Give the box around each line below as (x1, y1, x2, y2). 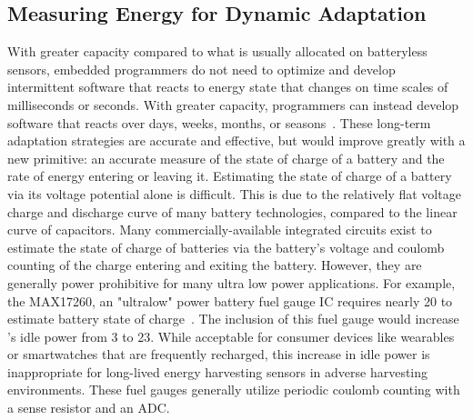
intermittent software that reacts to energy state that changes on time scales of (7, 77, 448, 96)
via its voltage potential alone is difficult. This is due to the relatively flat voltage (7, 184, 461, 203)
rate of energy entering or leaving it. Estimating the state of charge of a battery (7, 166, 452, 185)
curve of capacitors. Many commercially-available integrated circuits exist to (7, 220, 432, 239)
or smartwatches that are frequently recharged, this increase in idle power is (7, 345, 430, 364)
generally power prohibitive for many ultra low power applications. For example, (7, 273, 456, 292)
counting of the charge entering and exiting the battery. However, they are (7, 255, 422, 275)
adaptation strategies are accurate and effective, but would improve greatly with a (7, 131, 466, 150)
